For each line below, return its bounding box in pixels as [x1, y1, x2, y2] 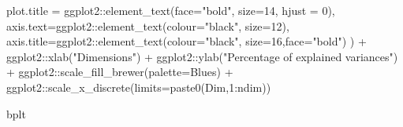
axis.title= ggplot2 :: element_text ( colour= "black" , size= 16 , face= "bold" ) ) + [6, 33, 367, 49]
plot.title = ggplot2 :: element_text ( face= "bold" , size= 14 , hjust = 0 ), [6, 2, 335, 18]
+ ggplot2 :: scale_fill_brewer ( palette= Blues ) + [6, 63, 233, 80]
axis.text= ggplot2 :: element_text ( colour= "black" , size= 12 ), [6, 17, 289, 34]
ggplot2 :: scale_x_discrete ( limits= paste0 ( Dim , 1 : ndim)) [6, 78, 271, 95]
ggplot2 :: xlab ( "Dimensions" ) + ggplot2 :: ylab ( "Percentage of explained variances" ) [6, 48, 398, 64]
